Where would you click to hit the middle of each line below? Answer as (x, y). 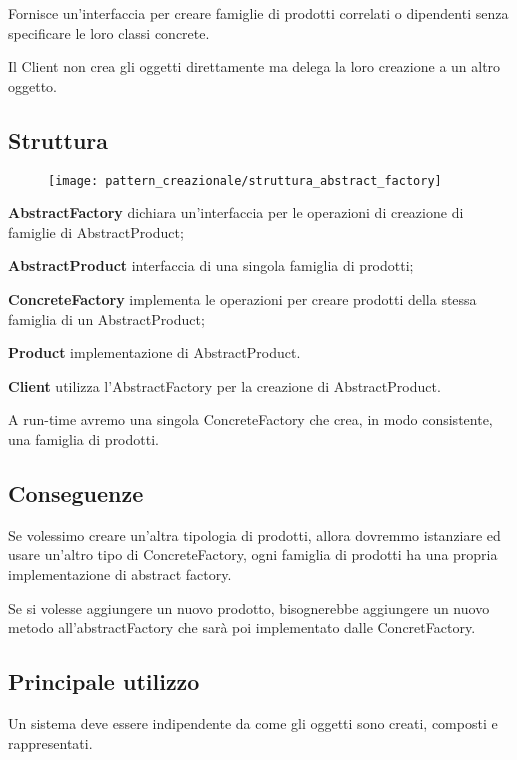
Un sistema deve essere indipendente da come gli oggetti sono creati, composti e (253, 722)
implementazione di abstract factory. (120, 573)
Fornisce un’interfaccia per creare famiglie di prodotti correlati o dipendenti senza (258, 13)
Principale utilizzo (104, 681)
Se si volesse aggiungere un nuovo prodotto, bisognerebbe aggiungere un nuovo (249, 607)
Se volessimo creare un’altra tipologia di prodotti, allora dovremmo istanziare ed (254, 534)
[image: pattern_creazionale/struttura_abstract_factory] (245, 180)
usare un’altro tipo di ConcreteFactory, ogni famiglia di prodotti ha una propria (253, 554)
